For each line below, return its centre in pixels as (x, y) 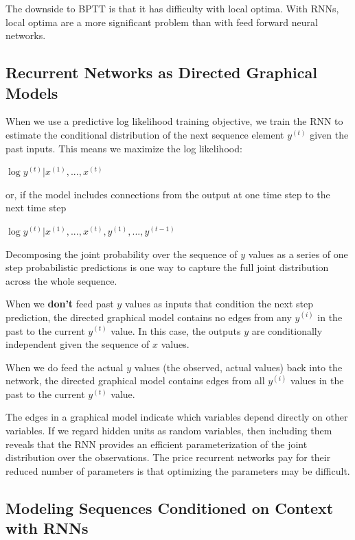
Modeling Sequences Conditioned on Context (170, 507)
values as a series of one (298, 254)
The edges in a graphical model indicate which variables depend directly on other (177, 417)
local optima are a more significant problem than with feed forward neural (162, 22)
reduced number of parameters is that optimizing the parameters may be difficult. (178, 470)
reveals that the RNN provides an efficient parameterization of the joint (157, 444)
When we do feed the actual (65, 367)
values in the (317, 380)
